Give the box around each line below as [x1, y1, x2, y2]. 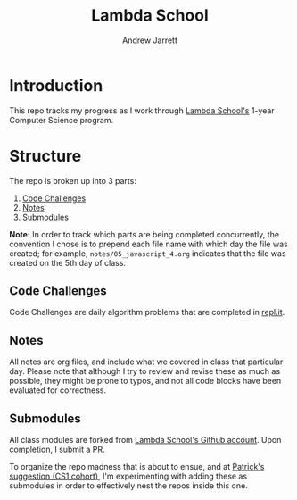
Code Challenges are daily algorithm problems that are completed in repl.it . [9, 307, 285, 318]
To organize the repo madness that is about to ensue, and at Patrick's [9, 462, 265, 472]
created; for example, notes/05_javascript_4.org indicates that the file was [9, 247, 287, 259]
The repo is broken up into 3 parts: [9, 175, 136, 186]
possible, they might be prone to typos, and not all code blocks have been [9, 376, 282, 387]
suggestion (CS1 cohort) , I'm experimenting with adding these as [9, 471, 248, 482]
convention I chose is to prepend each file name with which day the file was [9, 238, 288, 249]
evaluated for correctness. [9, 385, 107, 396]
